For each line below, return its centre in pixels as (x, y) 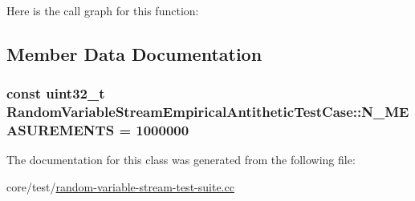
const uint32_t (56, 93)
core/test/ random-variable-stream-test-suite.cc (120, 187)
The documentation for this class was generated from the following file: (181, 160)
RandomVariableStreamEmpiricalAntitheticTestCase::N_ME (208, 112)
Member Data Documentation (134, 53)
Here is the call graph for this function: (103, 10)
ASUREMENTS (61, 130)
